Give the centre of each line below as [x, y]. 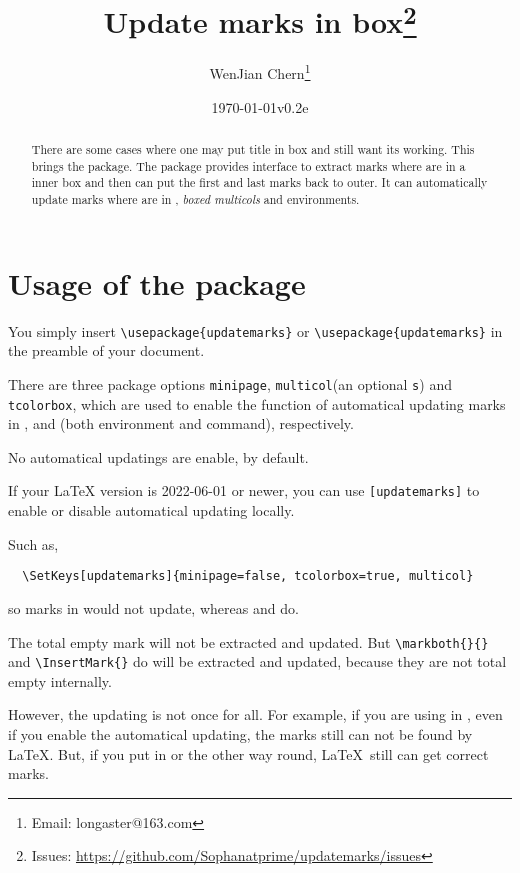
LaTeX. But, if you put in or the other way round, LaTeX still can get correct [248, 753]
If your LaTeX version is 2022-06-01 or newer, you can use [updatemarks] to [244, 490]
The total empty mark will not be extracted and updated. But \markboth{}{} [248, 641]
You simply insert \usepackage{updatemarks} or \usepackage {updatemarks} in [255, 330]
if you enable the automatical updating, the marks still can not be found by [240, 734]
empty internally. [60, 680]
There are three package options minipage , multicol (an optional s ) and [230, 383]
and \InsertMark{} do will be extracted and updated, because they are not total [257, 661]
